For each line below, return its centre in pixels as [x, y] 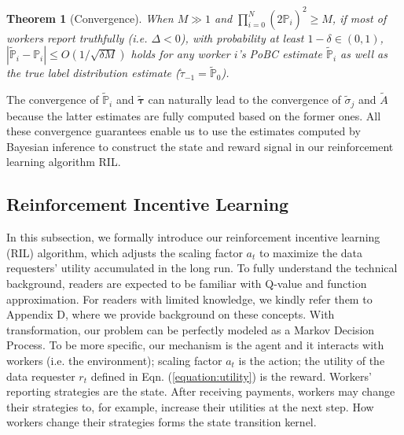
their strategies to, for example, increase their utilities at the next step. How [190, 406]
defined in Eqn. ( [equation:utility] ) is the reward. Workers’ [231, 376]
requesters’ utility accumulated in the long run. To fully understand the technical [202, 268]
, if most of [359, 18]
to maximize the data [311, 252]
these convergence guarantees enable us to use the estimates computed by [184, 131]
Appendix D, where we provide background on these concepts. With [171, 314]
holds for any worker [180, 54]
